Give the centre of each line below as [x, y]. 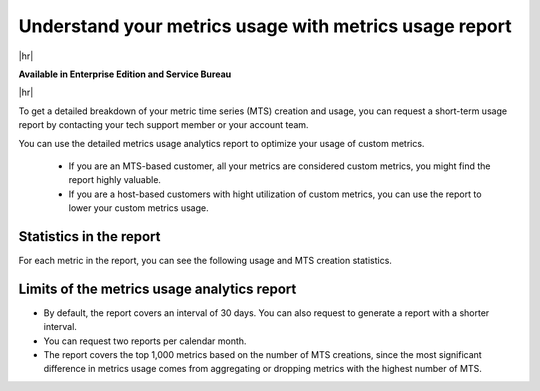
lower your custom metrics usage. [138, 208]
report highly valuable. [115, 180]
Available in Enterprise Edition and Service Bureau [125, 74]
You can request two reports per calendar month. [145, 341]
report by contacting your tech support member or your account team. [163, 125]
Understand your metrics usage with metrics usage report [265, 26]
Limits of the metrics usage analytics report [157, 288]
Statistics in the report [89, 236]
